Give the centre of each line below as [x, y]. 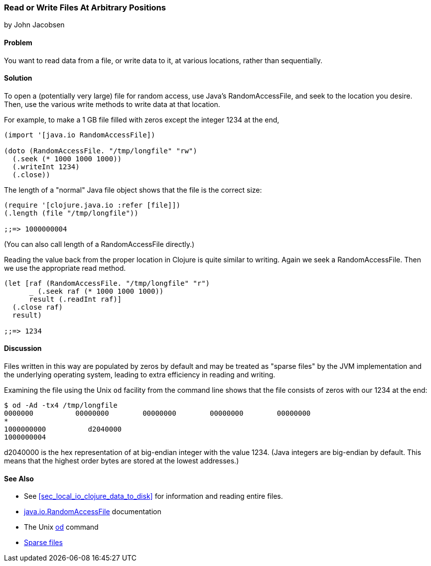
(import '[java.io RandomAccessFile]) [80, 135]
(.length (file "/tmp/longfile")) [71, 213]
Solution [18, 78]
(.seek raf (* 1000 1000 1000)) [101, 291]
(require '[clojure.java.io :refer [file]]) [92, 205]
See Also [19, 478]
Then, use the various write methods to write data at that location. [112, 104]
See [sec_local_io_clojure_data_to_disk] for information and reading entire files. [153, 496]
